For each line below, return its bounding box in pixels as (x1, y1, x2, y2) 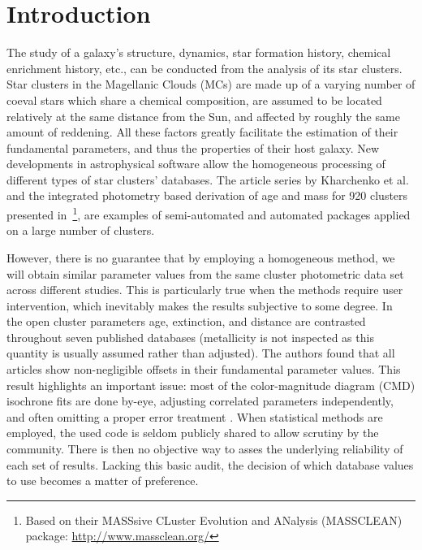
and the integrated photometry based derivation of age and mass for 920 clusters (6, 187, 408, 204)
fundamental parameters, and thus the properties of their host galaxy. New (6, 139, 380, 156)
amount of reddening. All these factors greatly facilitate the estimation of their (6, 123, 398, 141)
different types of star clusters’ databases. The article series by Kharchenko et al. (6, 171, 409, 188)
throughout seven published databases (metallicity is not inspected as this (6, 328, 374, 345)
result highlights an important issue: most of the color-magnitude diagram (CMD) (6, 376, 416, 393)
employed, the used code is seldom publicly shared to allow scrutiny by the (6, 424, 379, 441)
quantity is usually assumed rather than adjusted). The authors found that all (6, 344, 395, 362)
